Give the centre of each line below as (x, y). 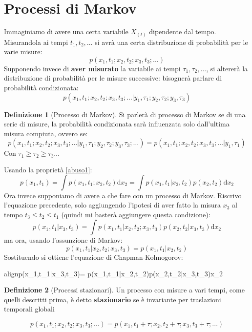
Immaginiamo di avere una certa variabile (66, 31)
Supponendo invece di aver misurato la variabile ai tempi (92, 68)
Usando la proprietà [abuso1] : (48, 169)
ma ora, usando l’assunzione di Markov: (63, 240)
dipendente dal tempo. (183, 31)
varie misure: (23, 52)
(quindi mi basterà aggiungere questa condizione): (136, 214)
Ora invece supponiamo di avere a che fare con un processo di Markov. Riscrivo (123, 195)
